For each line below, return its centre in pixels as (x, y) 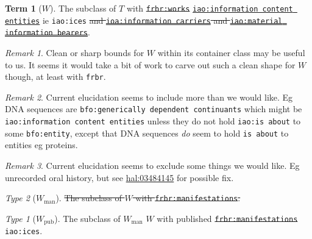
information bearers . (48, 32)
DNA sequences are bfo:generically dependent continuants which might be (154, 109)
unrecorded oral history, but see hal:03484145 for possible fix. (119, 177)
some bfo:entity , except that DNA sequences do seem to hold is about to (147, 133)
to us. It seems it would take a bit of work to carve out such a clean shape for (150, 64)
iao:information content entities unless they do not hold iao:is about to (153, 121)
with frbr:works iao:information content (210, 8)
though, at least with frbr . (55, 77)
